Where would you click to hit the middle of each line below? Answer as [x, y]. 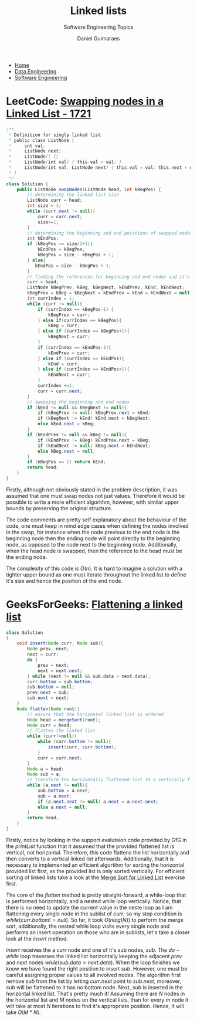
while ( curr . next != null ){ [61, 211]
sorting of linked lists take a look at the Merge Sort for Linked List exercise [96, 877]
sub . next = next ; [48, 698]
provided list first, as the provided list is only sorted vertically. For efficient [96, 871]
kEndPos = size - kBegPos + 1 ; [73, 266]
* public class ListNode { [42, 140]
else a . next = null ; [62, 807]
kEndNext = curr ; [69, 375]
